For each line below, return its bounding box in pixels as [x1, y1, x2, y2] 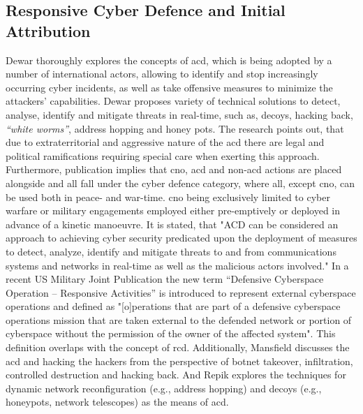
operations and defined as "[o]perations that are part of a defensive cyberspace [6, 299, 341, 313]
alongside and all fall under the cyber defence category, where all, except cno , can [6, 175, 355, 190]
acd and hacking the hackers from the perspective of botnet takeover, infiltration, [6, 353, 353, 368]
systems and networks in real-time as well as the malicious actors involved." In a [6, 258, 349, 272]
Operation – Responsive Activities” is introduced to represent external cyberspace [6, 285, 356, 300]
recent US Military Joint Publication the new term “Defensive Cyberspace [6, 272, 324, 286]
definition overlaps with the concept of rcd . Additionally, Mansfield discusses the [6, 340, 350, 355]
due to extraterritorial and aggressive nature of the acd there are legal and [6, 135, 325, 149]
